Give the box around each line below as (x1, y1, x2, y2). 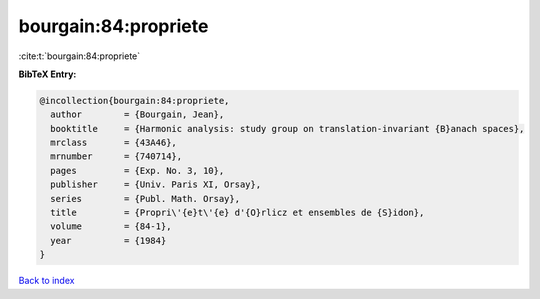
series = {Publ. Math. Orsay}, (50, 193, 240, 204)
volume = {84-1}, (50, 221, 172, 232)
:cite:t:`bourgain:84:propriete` (18, 50, 141, 62)
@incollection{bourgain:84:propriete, (39, 95, 230, 106)
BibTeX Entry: (18, 68, 77, 80)
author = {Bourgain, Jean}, (50, 109, 225, 120)
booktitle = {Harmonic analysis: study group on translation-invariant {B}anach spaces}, (50, 123, 525, 134)
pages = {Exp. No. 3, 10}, (50, 165, 225, 176)
